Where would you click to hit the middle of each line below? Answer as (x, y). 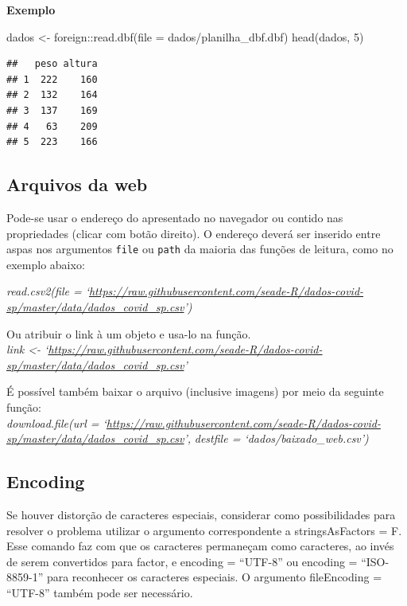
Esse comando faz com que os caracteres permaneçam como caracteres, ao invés (200, 546)
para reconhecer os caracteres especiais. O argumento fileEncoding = (214, 577)
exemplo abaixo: (46, 264)
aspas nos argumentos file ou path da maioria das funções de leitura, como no (200, 249)
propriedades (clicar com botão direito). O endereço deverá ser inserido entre (194, 233)
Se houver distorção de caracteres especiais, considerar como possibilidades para (201, 514)
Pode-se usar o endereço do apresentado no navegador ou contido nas (175, 217)
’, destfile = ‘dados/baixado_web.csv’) (276, 438)
